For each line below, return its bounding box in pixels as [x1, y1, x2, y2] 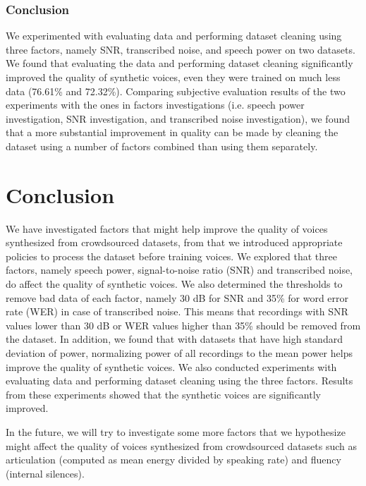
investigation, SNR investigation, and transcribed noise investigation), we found [6, 111, 350, 126]
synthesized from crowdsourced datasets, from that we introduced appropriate [6, 235, 343, 250]
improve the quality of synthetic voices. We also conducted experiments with [6, 359, 337, 374]
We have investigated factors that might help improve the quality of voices [6, 221, 328, 236]
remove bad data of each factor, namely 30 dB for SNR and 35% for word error [6, 290, 349, 305]
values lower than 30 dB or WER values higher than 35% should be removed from [6, 317, 361, 332]
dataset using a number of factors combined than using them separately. [6, 138, 318, 153]
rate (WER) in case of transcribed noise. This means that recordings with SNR [6, 304, 348, 319]
